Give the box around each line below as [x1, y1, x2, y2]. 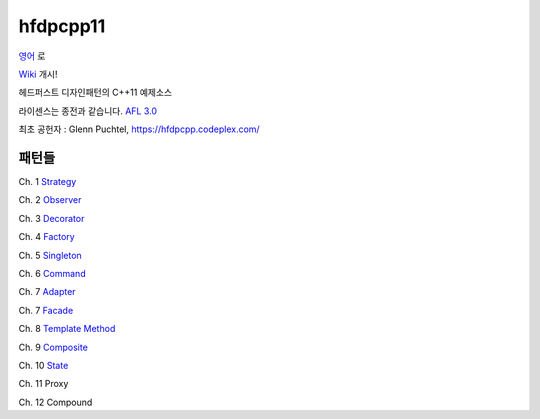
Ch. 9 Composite [18, 341, 89, 353]
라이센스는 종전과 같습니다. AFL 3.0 [18, 105, 158, 117]
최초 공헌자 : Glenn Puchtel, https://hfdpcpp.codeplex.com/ [18, 123, 260, 135]
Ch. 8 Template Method [18, 323, 116, 335]
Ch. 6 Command [18, 267, 86, 279]
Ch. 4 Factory [18, 231, 75, 243]
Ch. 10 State [18, 359, 69, 371]
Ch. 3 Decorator [18, 212, 85, 224]
